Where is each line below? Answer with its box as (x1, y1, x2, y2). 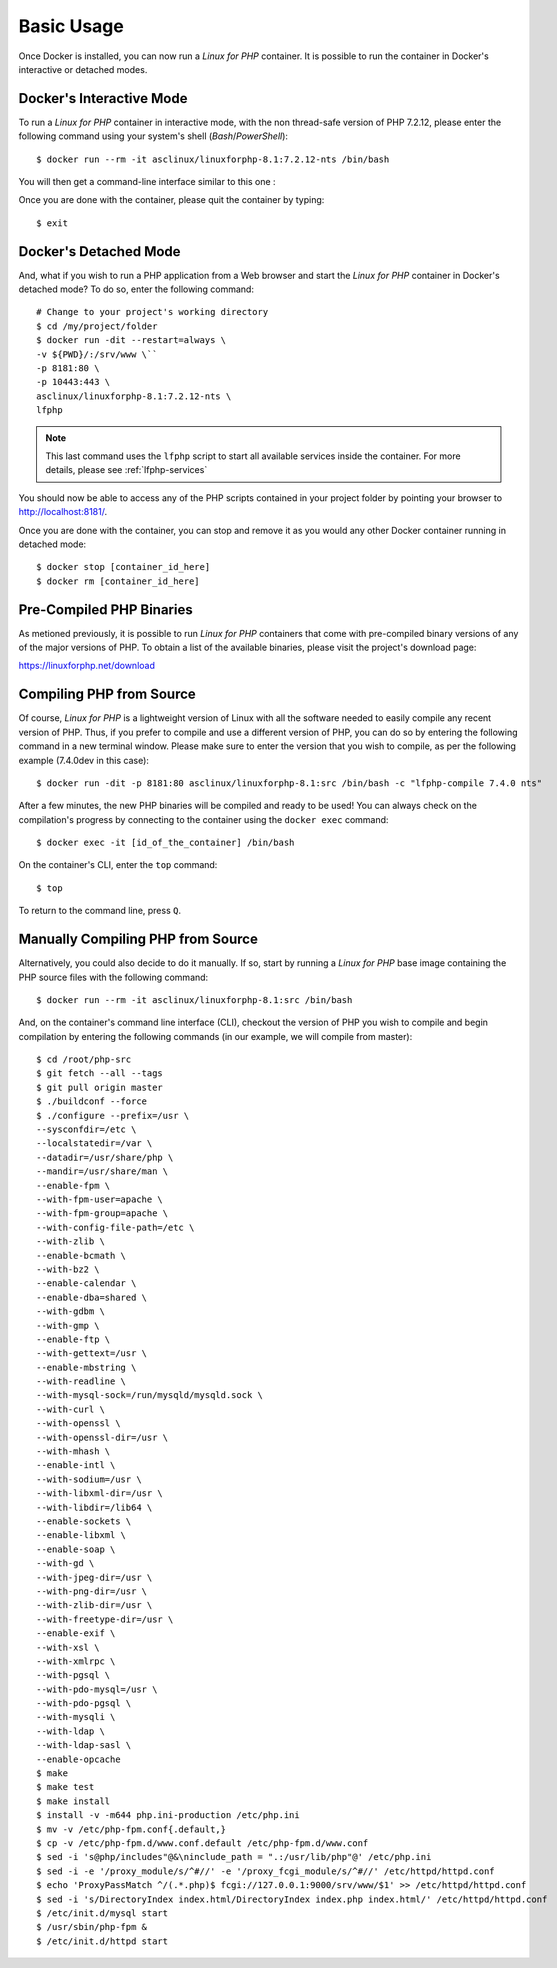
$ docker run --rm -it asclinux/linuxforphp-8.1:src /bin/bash (36, 994, 353, 1005)
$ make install (36, 1795, 111, 1807)
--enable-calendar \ (36, 1278, 137, 1289)
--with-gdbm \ (36, 1306, 105, 1317)
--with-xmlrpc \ (36, 1655, 116, 1667)
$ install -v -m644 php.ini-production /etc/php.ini (36, 1810, 300, 1821)
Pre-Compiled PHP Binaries (18, 601, 194, 618)
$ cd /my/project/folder (36, 320, 158, 332)
